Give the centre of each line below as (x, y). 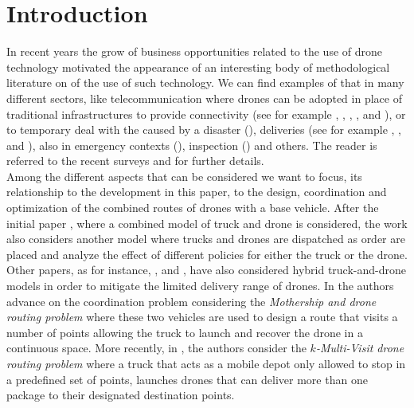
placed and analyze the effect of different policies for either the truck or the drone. (207, 254)
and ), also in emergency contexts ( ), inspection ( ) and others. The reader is (192, 145)
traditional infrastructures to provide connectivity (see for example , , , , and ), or (206, 114)
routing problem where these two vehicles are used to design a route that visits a (202, 317)
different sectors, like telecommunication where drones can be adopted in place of (204, 98)
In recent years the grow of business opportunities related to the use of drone (195, 51)
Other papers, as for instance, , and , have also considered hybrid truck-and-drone (206, 270)
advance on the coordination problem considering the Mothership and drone (191, 301)
